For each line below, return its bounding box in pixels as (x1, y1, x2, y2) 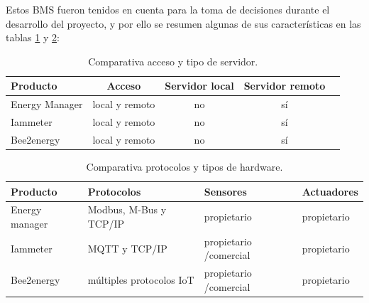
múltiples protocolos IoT (87, 272, 194, 287)
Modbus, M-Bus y (87, 202, 167, 217)
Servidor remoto (243, 78, 326, 93)
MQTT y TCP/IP (87, 240, 167, 255)
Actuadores (302, 184, 358, 198)
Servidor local (165, 78, 234, 93)
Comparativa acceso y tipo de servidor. (88, 53, 258, 68)
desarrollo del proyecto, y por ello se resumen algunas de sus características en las (6, 16, 361, 31)
